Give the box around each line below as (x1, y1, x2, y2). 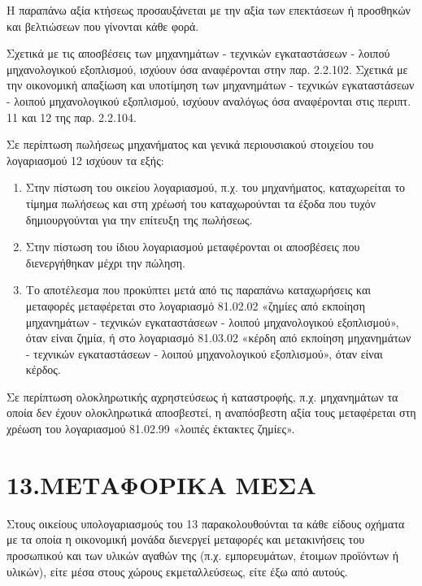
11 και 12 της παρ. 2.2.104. (7, 108, 137, 125)
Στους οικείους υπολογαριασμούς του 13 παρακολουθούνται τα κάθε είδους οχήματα (7, 514, 405, 532)
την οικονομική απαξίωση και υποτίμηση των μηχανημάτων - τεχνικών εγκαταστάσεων (7, 76, 415, 93)
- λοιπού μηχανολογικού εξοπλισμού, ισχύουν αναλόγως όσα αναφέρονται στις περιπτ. (7, 92, 411, 109)
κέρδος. (25, 361, 61, 378)
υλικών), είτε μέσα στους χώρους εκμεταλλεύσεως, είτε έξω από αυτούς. (7, 562, 348, 579)
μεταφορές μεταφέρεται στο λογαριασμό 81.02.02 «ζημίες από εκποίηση (25, 297, 365, 314)
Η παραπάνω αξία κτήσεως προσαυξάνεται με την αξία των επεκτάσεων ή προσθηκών (7, 2, 411, 18)
